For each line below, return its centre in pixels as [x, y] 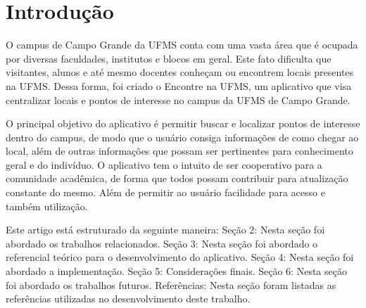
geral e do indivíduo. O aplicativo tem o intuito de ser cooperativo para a [164, 164]
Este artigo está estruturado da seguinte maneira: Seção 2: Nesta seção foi [165, 230]
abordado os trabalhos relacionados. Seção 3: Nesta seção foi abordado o [162, 243]
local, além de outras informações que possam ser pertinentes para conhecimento [179, 151]
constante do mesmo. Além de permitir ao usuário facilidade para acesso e [165, 192]
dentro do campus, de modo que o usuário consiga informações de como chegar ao [182, 137]
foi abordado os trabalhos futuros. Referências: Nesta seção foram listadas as [171, 284]
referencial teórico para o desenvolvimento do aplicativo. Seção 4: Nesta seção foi [180, 257]
